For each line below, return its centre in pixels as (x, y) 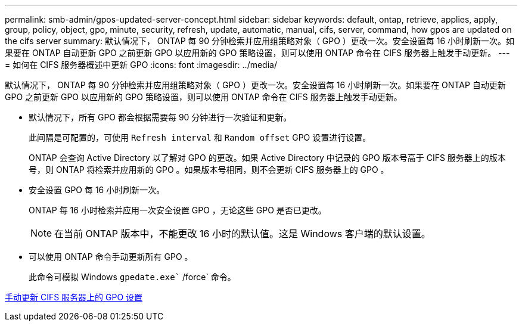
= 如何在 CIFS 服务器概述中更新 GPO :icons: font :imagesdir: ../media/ (141, 65)
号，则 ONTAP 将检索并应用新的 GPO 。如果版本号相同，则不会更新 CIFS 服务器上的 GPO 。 (209, 170)
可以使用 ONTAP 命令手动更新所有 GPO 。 (111, 257)
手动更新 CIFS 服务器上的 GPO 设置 (74, 297)
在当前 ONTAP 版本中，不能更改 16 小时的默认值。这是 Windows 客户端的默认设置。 (243, 234)
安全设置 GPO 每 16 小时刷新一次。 (97, 190)
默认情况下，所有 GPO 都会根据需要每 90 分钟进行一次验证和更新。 (160, 117)
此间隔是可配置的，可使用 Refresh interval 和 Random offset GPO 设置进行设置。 (200, 137)
